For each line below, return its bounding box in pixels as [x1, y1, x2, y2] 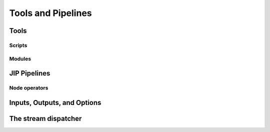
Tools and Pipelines [9, 7, 92, 18]
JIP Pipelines [9, 69, 50, 77]
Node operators [9, 84, 48, 91]
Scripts [9, 41, 27, 48]
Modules [9, 55, 31, 62]
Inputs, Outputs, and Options [9, 98, 101, 107]
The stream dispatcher [9, 114, 82, 122]
